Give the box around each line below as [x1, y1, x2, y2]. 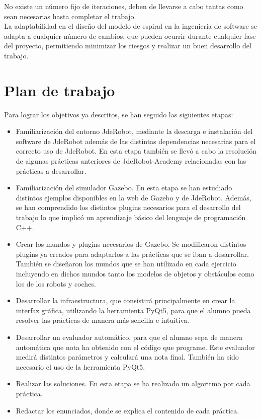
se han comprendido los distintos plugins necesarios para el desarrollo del [16, 202, 241, 213]
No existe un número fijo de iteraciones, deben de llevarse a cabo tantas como [4, 1, 243, 11]
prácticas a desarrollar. [16, 165, 86, 176]
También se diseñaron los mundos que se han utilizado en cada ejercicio [16, 258, 236, 269]
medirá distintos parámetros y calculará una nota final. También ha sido [16, 352, 239, 362]
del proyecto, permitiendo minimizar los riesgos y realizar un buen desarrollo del [4, 40, 251, 51]
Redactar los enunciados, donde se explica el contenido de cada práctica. [16, 405, 239, 415]
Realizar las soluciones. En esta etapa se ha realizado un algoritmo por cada [16, 378, 250, 389]
